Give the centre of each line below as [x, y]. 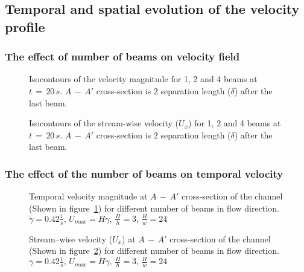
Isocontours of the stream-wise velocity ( [104, 123]
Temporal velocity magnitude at [88, 196]
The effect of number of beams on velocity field [122, 57]
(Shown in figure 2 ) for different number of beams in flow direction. [154, 251]
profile [25, 26]
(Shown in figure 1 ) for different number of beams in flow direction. [154, 208]
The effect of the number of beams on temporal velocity [144, 173]
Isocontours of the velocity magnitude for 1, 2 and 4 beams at [143, 79]
